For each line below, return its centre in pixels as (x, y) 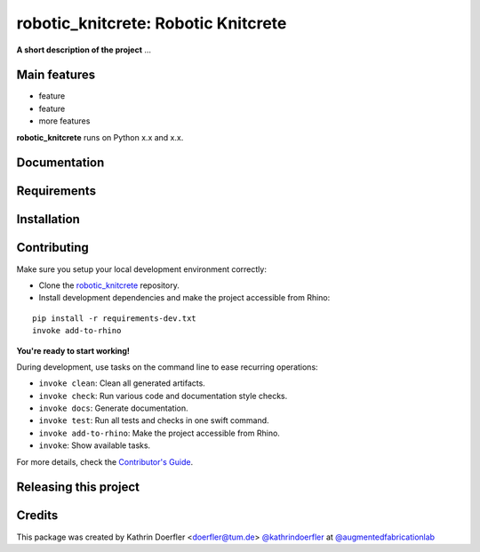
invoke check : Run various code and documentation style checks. (163, 396)
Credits (37, 516)
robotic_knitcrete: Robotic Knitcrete (152, 23)
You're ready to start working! (73, 350)
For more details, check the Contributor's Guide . (105, 461)
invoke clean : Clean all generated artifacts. (122, 383)
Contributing (52, 248)
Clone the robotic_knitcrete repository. (109, 285)
